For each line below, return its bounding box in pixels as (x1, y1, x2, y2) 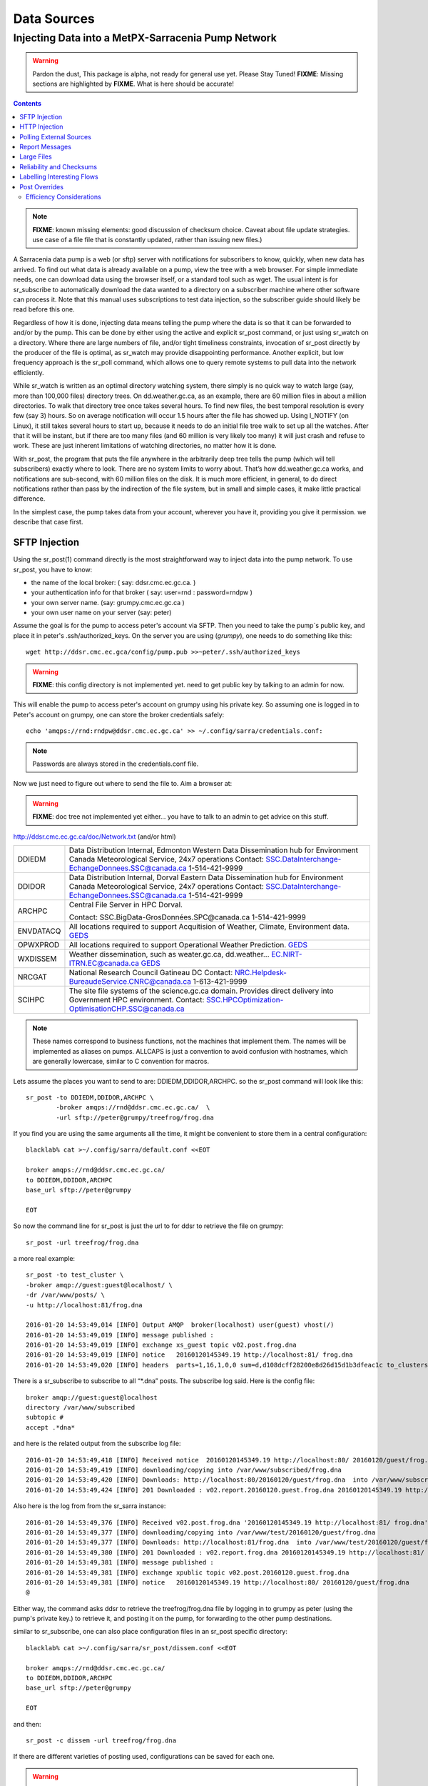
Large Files (19, 152, 53, 161)
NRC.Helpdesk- (234, 967, 287, 977)
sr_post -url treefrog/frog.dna (26, 1238, 139, 1247)
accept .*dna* (26, 1423, 75, 1432)
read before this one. (13, 305, 75, 314)
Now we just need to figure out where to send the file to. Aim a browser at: (13, 779, 233, 788)
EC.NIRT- (271, 949, 302, 959)
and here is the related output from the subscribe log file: (13, 1440, 181, 1448)
